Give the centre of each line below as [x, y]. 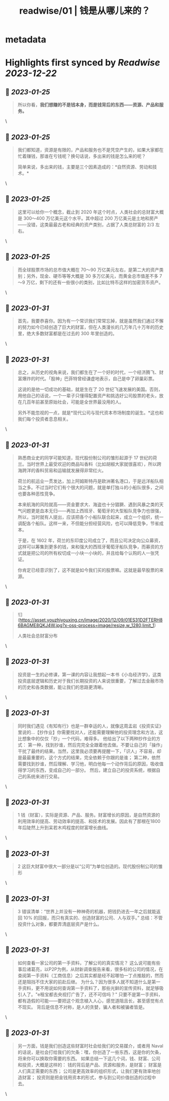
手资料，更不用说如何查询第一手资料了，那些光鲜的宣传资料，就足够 [88, 988]
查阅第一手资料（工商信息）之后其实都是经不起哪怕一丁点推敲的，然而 [91, 975]
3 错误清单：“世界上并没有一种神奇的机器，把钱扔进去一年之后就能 [87, 911]
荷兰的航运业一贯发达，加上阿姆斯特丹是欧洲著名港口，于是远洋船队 [88, 481]
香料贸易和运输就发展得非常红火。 [71, 470]
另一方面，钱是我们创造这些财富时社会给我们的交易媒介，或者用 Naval [90, 1045]
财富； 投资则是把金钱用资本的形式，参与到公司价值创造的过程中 [89, 1077]
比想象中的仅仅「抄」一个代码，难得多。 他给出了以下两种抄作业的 [87, 739]
